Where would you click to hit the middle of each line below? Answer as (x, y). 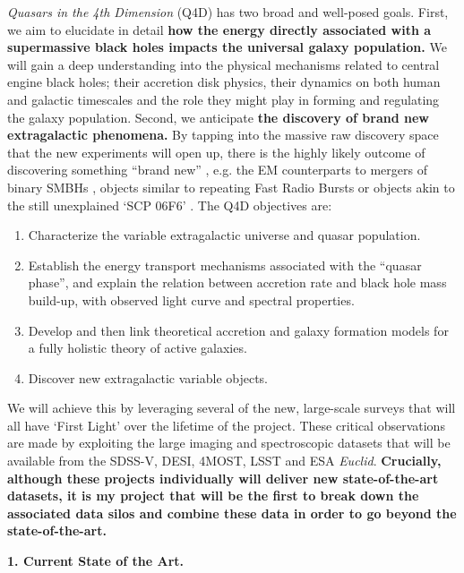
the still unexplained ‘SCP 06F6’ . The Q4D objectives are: (170, 205)
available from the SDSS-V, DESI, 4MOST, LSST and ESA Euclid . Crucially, (224, 461)
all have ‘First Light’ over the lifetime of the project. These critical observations (226, 425)
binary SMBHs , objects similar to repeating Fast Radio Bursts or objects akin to (231, 187)
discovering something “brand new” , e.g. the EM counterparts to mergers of (217, 170)
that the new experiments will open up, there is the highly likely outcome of (216, 152)
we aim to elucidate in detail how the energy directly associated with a (219, 29)
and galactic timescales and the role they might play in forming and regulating (223, 99)
